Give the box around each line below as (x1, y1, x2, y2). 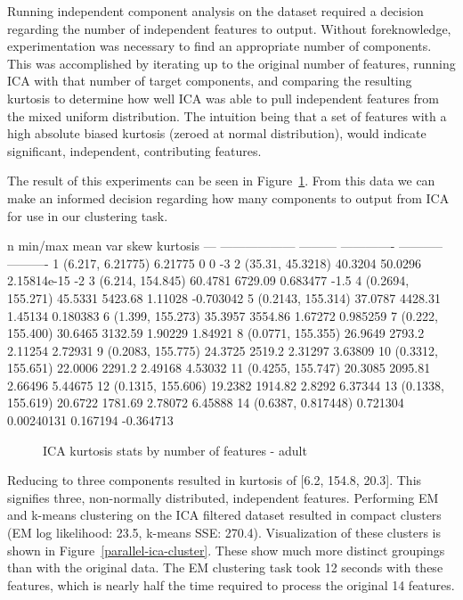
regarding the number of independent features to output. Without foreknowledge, (7, 19, 451, 37)
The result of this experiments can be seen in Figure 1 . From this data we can (7, 171, 435, 190)
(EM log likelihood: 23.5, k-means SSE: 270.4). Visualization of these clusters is (7, 523, 442, 542)
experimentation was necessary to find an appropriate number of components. (7, 37, 432, 55)
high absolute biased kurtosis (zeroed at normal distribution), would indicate (7, 124, 426, 143)
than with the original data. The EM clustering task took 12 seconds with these (7, 558, 443, 577)
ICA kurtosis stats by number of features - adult (43, 440, 307, 459)
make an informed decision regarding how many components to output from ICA (7, 188, 450, 207)
